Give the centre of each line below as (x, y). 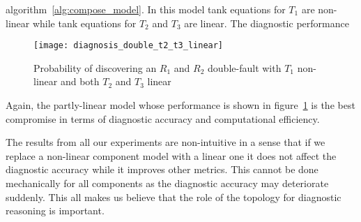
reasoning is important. (55, 210)
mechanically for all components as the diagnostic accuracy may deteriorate (167, 183)
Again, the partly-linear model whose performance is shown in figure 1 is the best (180, 105)
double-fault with (245, 67)
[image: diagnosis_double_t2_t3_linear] (129, 46)
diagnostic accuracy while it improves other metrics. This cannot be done (162, 169)
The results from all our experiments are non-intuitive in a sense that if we (166, 142)
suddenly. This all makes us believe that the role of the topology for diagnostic (174, 197)
